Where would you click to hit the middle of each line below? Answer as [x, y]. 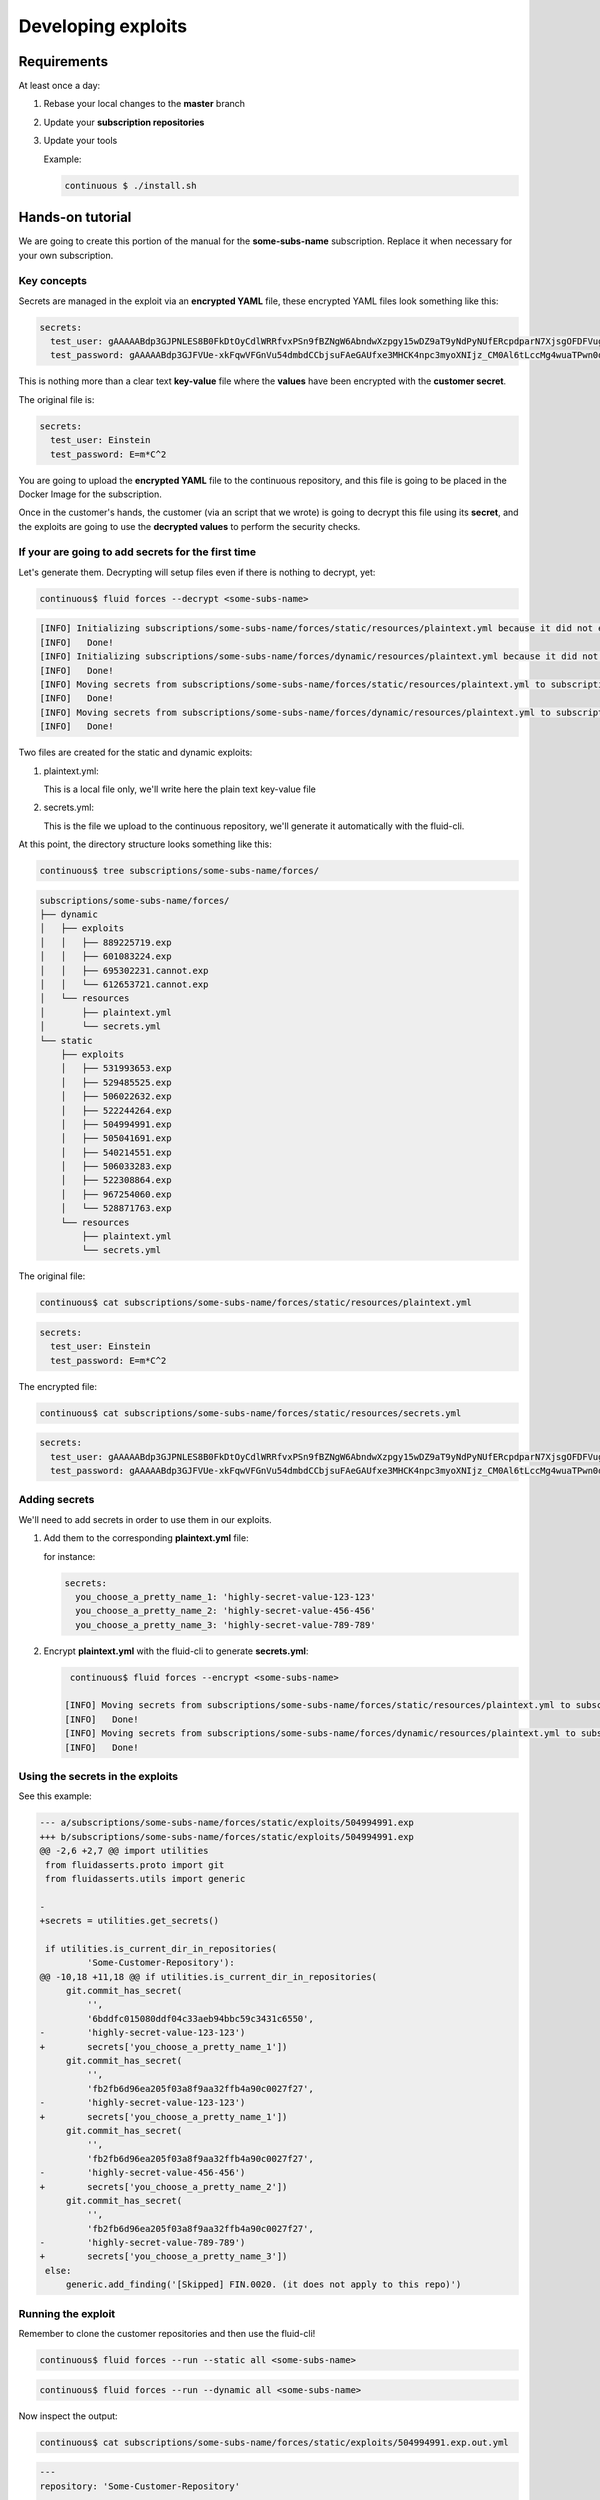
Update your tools [80, 141]
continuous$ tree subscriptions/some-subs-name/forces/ [179, 871]
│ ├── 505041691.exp [116, 1138]
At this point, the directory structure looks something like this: [145, 844]
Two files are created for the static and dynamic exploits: [135, 752]
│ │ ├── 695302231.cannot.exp [124, 970]
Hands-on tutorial [75, 217]
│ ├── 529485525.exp [116, 1082]
